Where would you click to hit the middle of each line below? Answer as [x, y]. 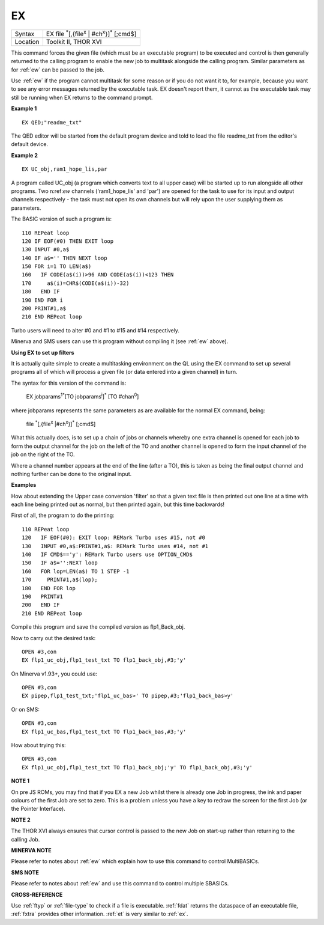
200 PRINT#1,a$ [44, 309]
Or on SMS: [25, 709]
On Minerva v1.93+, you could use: [54, 674]
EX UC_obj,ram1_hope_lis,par [64, 169]
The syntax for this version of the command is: [69, 383]
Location [27, 41]
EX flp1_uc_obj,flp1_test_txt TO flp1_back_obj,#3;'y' [104, 660]
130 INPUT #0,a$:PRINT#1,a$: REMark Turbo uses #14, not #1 [115, 546]
